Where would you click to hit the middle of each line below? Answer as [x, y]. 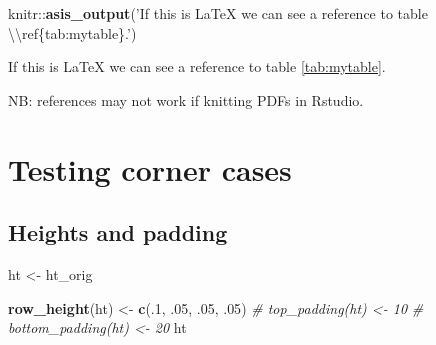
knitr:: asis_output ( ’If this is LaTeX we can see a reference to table [218, 13]
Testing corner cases [150, 168]
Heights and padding [118, 232]
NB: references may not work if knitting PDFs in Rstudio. [186, 99]
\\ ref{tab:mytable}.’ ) [72, 32]
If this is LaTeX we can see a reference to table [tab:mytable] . [197, 66]
